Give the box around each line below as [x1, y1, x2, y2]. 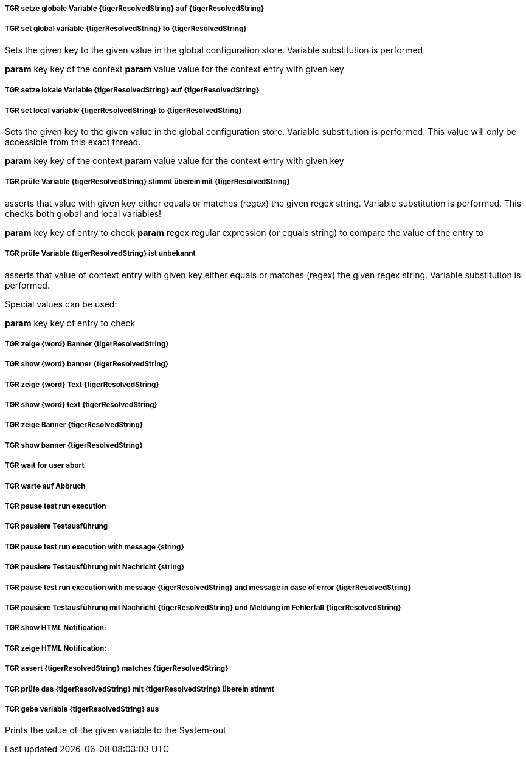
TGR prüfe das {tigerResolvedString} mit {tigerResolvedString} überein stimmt [5, 684, 274, 693]
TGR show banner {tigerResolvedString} [5, 441, 143, 450]
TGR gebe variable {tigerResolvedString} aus [5, 704, 159, 713]
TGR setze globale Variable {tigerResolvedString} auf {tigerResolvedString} [5, 4, 265, 13]
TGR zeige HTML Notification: [5, 644, 107, 653]
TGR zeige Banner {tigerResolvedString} [5, 421, 144, 430]
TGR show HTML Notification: [5, 623, 106, 633]
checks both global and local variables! [5, 208, 162, 219]
